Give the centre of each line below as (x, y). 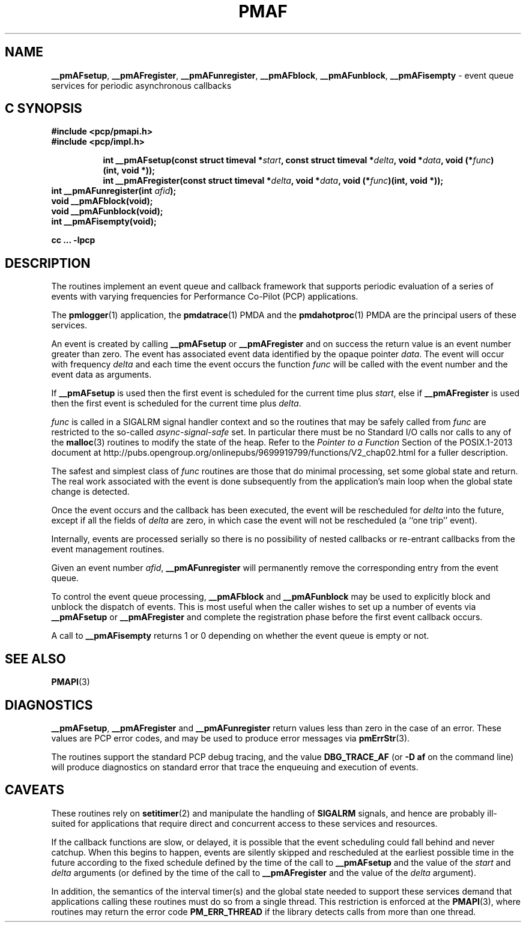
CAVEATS (35, 790)
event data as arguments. (101, 375)
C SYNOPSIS (44, 109)
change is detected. (90, 492)
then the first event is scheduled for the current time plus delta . (176, 403)
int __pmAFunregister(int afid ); (114, 191)
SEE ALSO (35, 659)
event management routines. (108, 549)
